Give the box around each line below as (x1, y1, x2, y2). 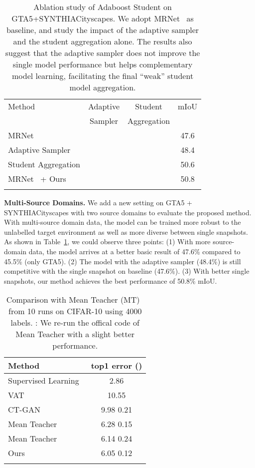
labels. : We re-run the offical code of (10, 317, 139, 329)
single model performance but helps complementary (12, 58, 193, 70)
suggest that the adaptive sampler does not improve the (5, 47, 200, 58)
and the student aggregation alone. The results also (13, 35, 192, 47)
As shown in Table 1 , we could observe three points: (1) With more (4, 236, 211, 247)
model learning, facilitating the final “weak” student (11, 70, 194, 81)
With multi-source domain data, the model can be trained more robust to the (4, 217, 241, 227)
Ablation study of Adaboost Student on (33, 1, 172, 12)
